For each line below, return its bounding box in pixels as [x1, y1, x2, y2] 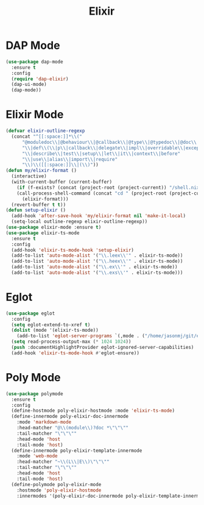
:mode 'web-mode [16, 453, 58, 459]
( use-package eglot [5, 310, 55, 317]
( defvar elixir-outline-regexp [5, 128, 85, 134]
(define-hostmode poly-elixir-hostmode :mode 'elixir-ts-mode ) [11, 407, 175, 414]
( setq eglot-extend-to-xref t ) [11, 321, 91, 328]
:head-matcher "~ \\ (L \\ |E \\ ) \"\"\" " [16, 459, 110, 465]
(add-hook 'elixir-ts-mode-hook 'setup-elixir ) [11, 247, 135, 253]
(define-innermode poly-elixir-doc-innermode [11, 414, 129, 420]
